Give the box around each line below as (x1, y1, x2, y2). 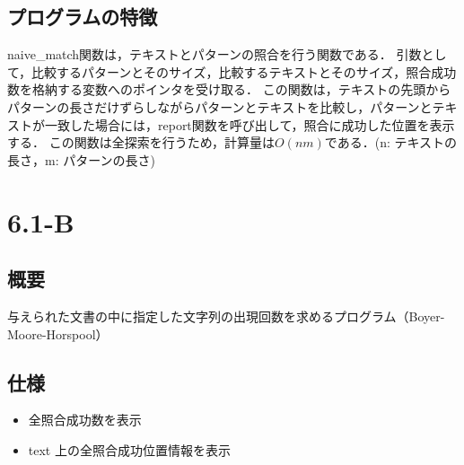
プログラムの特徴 (7, 3, 158, 31)
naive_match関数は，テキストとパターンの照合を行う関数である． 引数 (7, 45, 422, 64)
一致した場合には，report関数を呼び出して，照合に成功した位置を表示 (44, 115, 455, 134)
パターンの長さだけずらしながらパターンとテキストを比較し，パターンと (7, 97, 433, 116)
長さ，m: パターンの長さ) (7, 150, 155, 169)
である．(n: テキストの (324, 133, 458, 152)
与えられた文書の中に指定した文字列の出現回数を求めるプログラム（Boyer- (7, 306, 445, 325)
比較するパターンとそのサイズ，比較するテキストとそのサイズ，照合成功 (31, 62, 457, 81)
